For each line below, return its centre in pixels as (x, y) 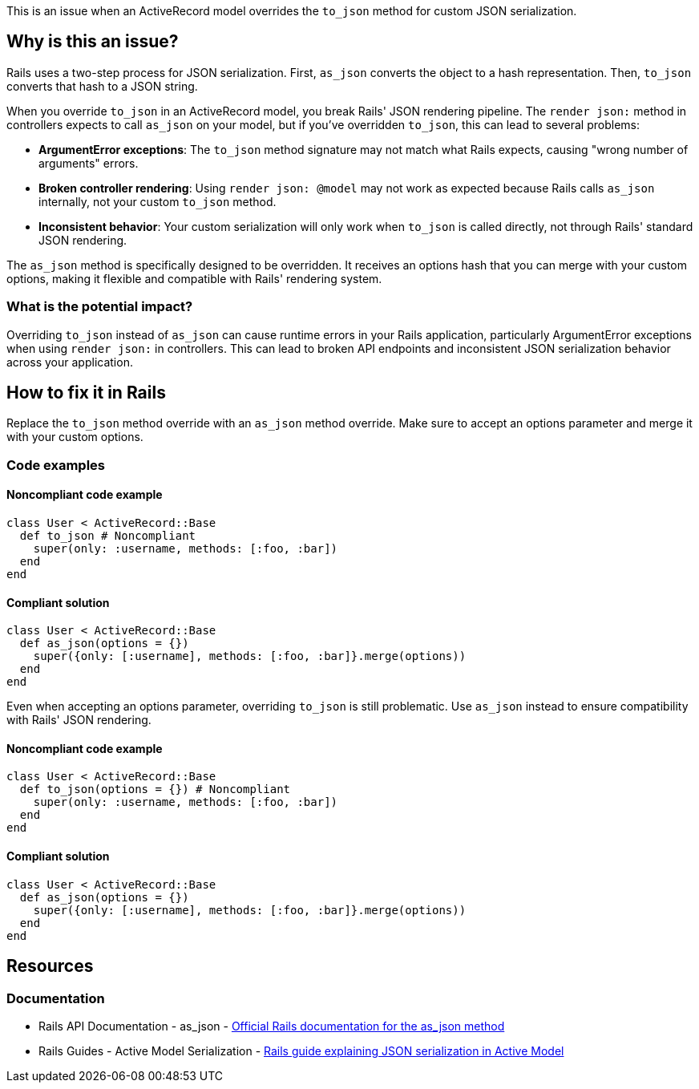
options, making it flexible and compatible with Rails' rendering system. (194, 278)
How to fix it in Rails (86, 393)
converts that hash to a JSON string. (102, 86)
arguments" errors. (89, 163)
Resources (50, 966)
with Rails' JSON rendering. (79, 720)
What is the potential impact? (100, 307)
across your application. (70, 362)
